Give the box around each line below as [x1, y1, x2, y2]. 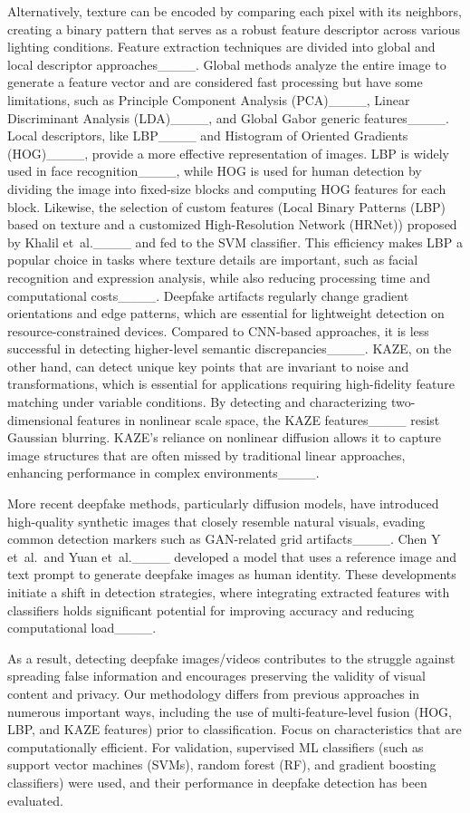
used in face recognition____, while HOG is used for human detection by [7, 161, 422, 180]
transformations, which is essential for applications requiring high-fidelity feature [7, 374, 455, 393]
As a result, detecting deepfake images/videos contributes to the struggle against [7, 648, 456, 667]
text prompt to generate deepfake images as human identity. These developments [7, 565, 456, 584]
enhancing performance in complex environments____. [7, 463, 320, 482]
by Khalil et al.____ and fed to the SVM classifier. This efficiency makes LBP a [7, 232, 463, 251]
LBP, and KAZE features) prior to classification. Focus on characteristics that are [7, 720, 462, 739]
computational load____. [7, 618, 157, 637]
